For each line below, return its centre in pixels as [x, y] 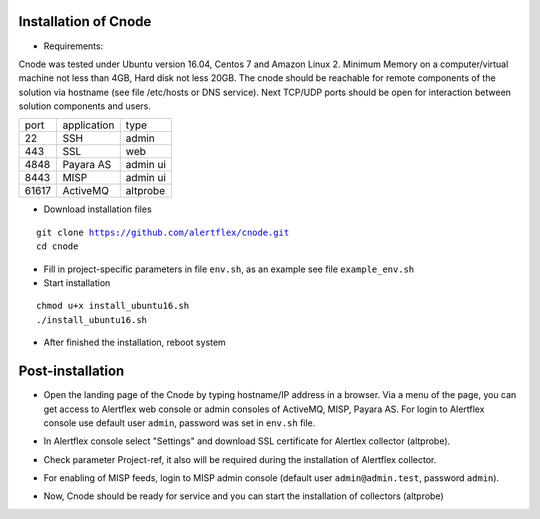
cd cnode [57, 246]
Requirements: [73, 46]
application [88, 125]
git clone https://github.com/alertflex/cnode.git [163, 232]
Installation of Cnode [85, 21]
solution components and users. [85, 106]
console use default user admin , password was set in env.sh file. [179, 422]
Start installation [77, 283]
